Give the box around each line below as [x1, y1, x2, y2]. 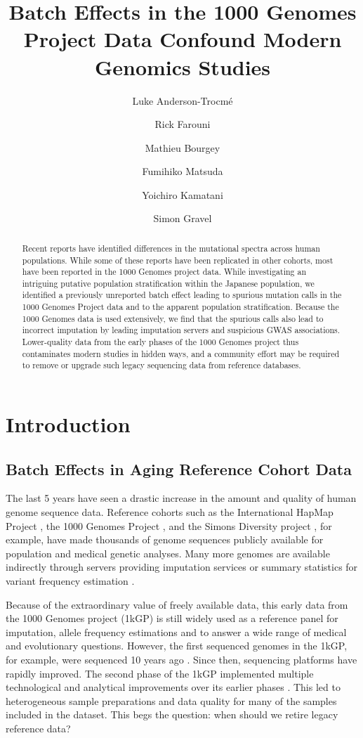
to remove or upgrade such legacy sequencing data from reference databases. [22, 359, 301, 371]
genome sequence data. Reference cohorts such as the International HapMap [6, 505, 334, 519]
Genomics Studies [94, 52, 271, 81]
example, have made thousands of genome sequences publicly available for [6, 532, 324, 547]
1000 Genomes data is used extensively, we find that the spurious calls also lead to [22, 312, 324, 324]
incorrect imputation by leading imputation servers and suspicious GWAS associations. [22, 324, 341, 336]
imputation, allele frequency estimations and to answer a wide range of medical [6, 624, 347, 639]
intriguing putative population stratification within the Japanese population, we [22, 277, 315, 289]
